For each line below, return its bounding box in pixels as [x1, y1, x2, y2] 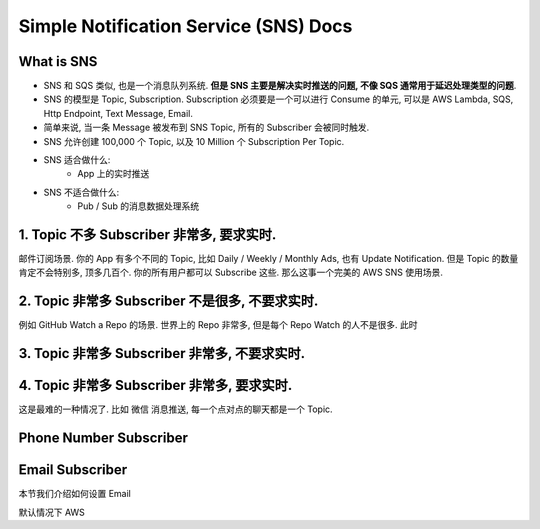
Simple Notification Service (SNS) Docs [18, 15, 353, 37]
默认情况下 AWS [18, 506, 85, 518]
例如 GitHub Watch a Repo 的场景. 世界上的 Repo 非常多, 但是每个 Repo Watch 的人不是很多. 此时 [18, 319, 418, 331]
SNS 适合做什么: [43, 154, 111, 166]
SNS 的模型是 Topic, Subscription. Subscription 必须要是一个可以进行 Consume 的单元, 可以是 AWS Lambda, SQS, [43, 93, 514, 105]
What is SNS [18, 53, 98, 70]
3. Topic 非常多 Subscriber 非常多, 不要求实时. [18, 345, 306, 362]
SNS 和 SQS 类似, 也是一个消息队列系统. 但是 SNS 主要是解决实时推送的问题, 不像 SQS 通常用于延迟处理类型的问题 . [43, 80, 517, 92]
